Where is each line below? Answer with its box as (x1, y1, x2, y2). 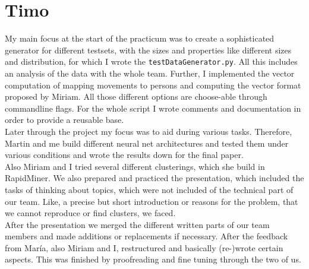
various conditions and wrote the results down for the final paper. (5, 148, 244, 161)
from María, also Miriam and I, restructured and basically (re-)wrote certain (5, 241, 283, 254)
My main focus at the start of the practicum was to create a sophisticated (5, 32, 275, 45)
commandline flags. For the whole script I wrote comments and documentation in (5, 102, 301, 114)
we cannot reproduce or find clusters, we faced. (5, 207, 176, 219)
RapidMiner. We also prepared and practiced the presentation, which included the (5, 172, 304, 184)
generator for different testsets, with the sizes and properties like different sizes (5, 43, 292, 56)
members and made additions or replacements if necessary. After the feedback (5, 230, 288, 242)
